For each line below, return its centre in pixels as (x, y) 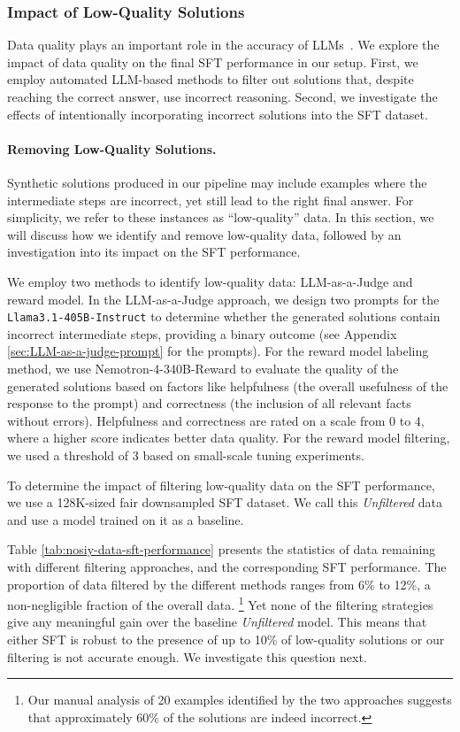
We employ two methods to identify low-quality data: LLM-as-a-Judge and (210, 281)
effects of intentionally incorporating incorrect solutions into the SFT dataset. (218, 114)
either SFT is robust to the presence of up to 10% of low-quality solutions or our (226, 639)
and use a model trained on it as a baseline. (126, 519)
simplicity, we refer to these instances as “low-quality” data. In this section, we (221, 217)
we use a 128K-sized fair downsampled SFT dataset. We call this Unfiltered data (225, 502)
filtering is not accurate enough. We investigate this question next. (187, 656)
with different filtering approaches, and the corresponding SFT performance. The (227, 566)
